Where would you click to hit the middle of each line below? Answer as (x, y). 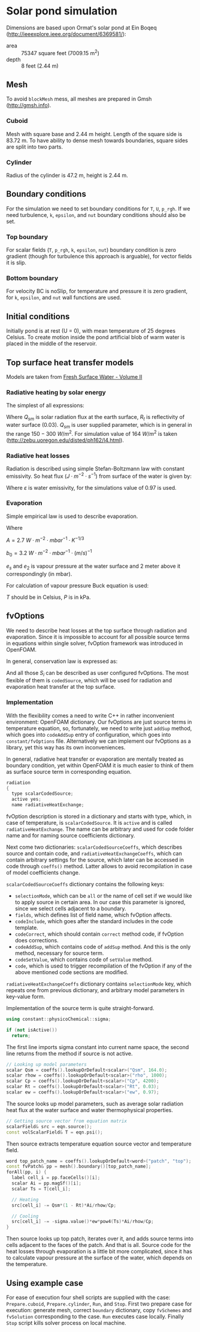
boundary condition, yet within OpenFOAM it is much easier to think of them (100, 765)
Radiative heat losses (38, 456)
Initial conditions (38, 316)
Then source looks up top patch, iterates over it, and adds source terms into (100, 1238)
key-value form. (26, 997)
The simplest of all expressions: (46, 405)
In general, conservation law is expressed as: (62, 661)
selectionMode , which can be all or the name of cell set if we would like (103, 896)
